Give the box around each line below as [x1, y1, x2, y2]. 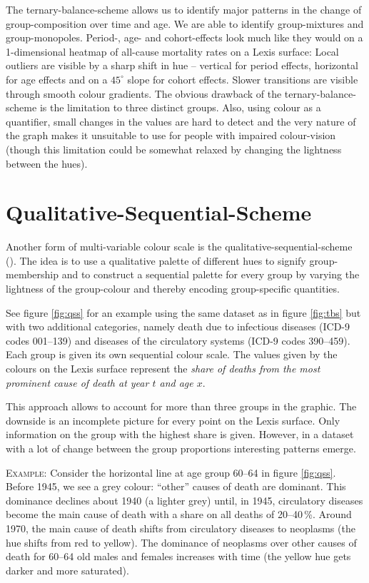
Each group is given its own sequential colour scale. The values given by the [6, 347, 338, 362]
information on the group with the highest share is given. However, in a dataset [6, 427, 354, 442]
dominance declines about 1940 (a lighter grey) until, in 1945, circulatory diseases [6, 492, 363, 507]
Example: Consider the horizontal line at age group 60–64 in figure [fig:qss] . [6, 465, 336, 480]
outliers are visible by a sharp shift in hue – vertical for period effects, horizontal [6, 58, 358, 73]
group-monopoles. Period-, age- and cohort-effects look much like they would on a [6, 30, 363, 45]
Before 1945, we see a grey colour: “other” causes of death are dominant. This [6, 479, 346, 494]
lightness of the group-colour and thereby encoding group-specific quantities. [6, 281, 340, 296]
